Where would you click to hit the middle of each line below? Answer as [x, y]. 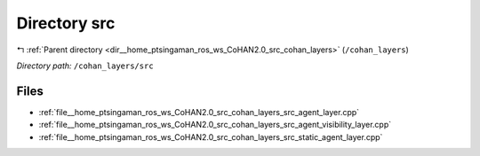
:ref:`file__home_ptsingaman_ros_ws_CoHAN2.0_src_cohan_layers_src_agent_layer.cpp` [199, 112]
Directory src [66, 23]
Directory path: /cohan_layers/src [85, 66]
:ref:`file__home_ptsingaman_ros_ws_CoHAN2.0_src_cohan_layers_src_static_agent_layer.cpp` [211, 136]
